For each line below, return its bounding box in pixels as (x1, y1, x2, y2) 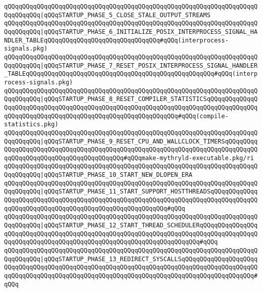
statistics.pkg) (4, 121, 59, 128)
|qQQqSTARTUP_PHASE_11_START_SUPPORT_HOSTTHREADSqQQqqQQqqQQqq (40, 188, 258, 196)
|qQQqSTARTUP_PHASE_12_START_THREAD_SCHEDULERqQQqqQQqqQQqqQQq (40, 222, 258, 229)
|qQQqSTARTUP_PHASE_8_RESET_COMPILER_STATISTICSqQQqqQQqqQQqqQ (40, 95, 258, 103)
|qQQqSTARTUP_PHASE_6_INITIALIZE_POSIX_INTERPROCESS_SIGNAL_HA (40, 28, 258, 35)
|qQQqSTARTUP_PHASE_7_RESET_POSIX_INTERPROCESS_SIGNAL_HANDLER (40, 62, 258, 69)
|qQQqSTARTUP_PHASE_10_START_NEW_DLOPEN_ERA (40, 171, 193, 179)
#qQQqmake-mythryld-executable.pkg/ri (123, 154, 254, 162)
